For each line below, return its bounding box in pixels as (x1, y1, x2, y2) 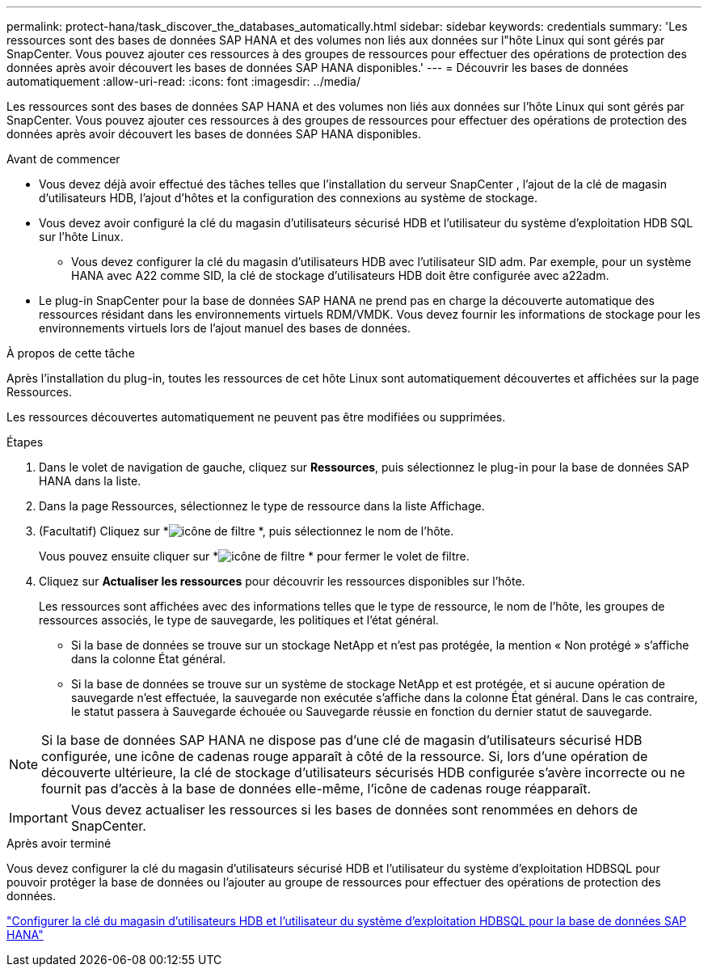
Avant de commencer (6, 152, 120, 166)
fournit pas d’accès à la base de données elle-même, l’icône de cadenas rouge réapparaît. (41, 781, 592, 797)
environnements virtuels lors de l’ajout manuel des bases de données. (39, 321, 411, 335)
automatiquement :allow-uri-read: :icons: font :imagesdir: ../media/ (6, 74, 360, 88)
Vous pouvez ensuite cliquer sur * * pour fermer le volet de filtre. (39, 549, 470, 563)
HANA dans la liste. (39, 474, 141, 488)
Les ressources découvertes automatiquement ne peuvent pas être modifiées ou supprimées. (6, 410, 506, 424)
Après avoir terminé (6, 836, 112, 850)
